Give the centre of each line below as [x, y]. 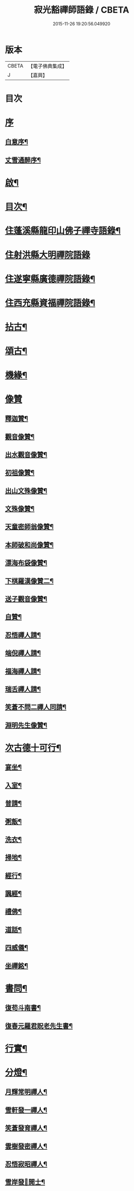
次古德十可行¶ [33, 748]
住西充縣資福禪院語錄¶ [50, 303]
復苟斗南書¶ [23, 1008]
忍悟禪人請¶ [23, 635]
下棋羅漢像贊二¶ [29, 581]
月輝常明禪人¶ [26, 1092]
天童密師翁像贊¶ [29, 527]
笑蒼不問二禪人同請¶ [36, 707]
